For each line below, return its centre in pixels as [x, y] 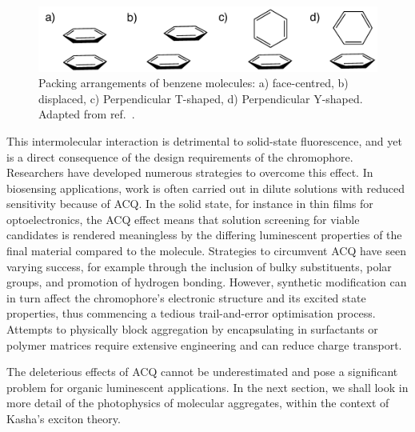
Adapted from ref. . [87, 114]
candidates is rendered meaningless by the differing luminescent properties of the [204, 235]
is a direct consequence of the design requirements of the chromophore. [180, 156]
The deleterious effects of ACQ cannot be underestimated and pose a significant [202, 372]
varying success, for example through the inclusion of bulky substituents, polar [199, 266]
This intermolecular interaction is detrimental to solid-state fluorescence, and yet [204, 140]
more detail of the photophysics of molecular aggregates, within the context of [198, 403]
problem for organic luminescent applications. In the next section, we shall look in [207, 387]
